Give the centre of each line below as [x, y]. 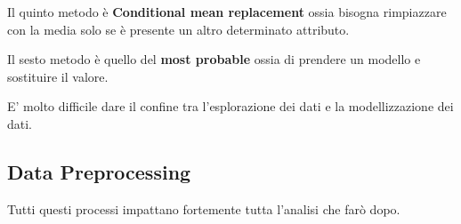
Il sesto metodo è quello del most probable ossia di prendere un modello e [214, 59]
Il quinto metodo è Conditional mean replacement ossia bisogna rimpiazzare [227, 12]
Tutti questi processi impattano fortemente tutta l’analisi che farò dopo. [204, 208]
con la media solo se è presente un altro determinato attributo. [178, 29]
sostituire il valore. [58, 76]
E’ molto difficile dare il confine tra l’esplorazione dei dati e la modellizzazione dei [230, 106]
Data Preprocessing [99, 171]
